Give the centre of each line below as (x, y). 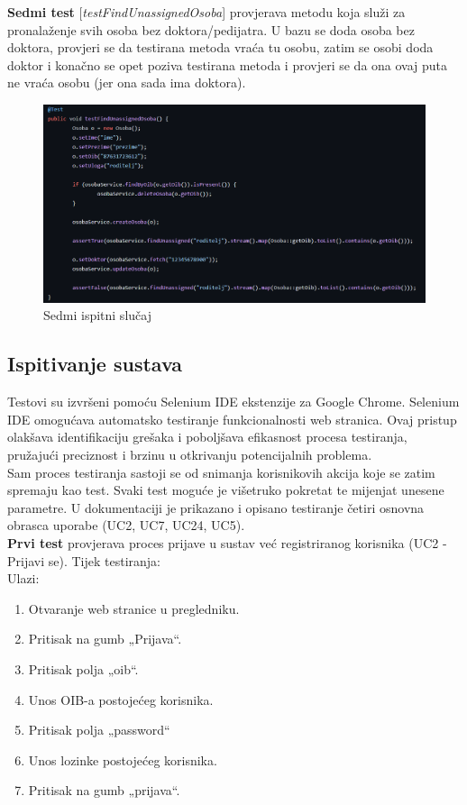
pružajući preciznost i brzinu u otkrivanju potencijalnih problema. (190, 454)
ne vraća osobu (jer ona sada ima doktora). (127, 82)
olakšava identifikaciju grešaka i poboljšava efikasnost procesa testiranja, (207, 437)
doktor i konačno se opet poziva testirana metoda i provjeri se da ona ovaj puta (228, 64)
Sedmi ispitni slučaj (97, 315)
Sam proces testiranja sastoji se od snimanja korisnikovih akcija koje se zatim (221, 472)
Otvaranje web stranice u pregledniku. (134, 608)
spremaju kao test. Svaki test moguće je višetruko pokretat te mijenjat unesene (226, 490)
